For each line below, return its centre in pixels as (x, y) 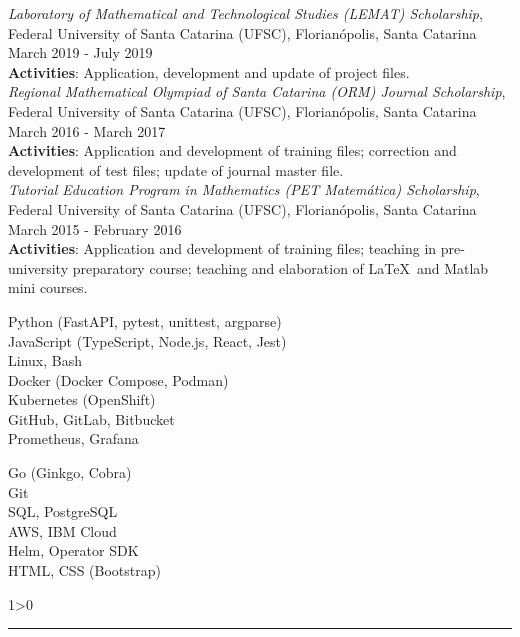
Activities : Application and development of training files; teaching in (222, 248)
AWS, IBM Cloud (62, 530)
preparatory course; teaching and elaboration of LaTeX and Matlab (280, 267)
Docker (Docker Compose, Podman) (118, 379)
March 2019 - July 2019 (80, 52)
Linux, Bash (45, 360)
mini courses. (48, 287)
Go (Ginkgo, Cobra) (70, 472)
